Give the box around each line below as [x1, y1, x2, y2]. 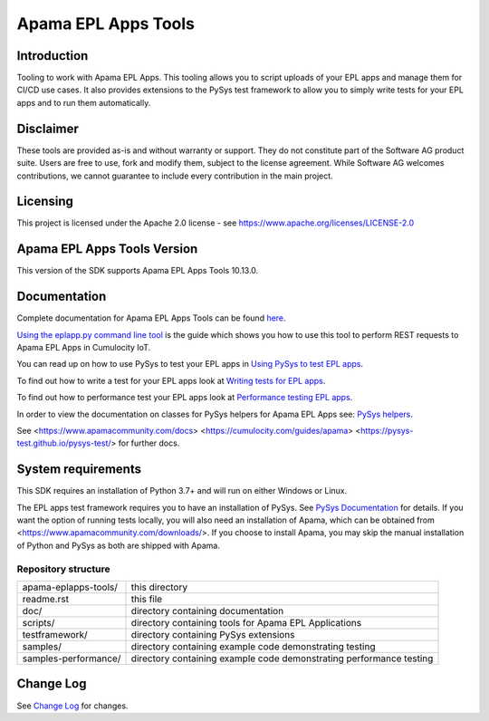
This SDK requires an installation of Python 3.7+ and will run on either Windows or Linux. [16, 485, 348, 496]
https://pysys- [360, 425, 414, 436]
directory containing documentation [130, 604, 284, 617]
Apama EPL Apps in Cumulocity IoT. [16, 342, 151, 353]
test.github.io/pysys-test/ [16, 437, 112, 448]
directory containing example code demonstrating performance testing [130, 652, 434, 665]
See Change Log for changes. [16, 700, 129, 711]
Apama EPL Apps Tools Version [16, 241, 198, 257]
